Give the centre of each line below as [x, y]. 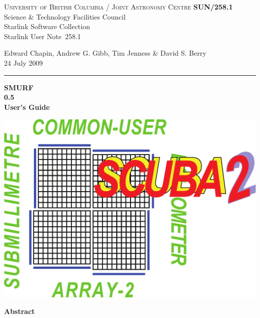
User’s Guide [27, 107]
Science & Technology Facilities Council [65, 16]
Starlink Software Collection [47, 26]
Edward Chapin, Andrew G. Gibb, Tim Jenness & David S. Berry [105, 53]
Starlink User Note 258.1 [42, 36]
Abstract [19, 311]
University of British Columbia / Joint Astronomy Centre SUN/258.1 [118, 7]
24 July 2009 [23, 62]
